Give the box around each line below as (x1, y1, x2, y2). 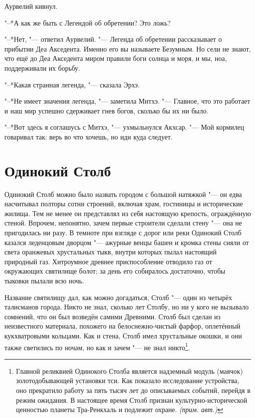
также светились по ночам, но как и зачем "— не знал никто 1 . (4, 340, 190, 352)
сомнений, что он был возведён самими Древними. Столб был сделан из (4, 311, 221, 321)
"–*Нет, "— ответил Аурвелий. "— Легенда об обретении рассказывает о (4, 34, 222, 44)
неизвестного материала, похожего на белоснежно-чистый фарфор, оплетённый (4, 321, 241, 331)
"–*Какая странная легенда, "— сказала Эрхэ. (4, 79, 140, 89)
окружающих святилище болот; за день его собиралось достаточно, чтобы (4, 266, 226, 276)
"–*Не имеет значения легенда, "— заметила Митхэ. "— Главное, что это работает (4, 96, 251, 106)
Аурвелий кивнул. (4, 1, 58, 11)
